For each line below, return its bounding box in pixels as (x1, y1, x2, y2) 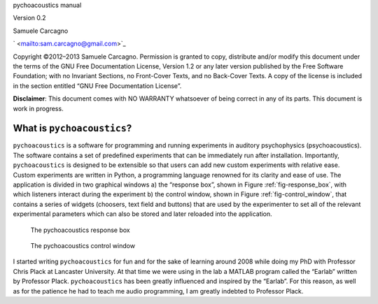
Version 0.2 (13, 14, 46, 22)
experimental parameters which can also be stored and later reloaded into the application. (13, 210, 272, 218)
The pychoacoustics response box (30, 226, 130, 234)
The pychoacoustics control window (30, 241, 136, 249)
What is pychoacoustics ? (13, 122, 132, 134)
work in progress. (13, 104, 64, 113)
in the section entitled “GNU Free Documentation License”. (13, 81, 182, 90)
